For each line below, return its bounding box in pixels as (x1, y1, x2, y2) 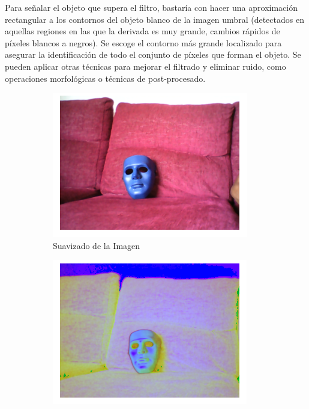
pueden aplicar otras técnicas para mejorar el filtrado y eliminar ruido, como (5, 60, 286, 72)
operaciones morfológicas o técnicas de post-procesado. (5, 72, 206, 84)
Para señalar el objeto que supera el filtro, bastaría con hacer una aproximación (5, 1, 298, 13)
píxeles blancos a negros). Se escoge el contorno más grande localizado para (5, 36, 282, 49)
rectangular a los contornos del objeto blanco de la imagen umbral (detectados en (5, 13, 304, 25)
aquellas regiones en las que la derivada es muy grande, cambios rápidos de (5, 25, 280, 37)
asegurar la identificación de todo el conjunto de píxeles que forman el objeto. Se (5, 48, 301, 61)
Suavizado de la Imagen (53, 239, 140, 251)
